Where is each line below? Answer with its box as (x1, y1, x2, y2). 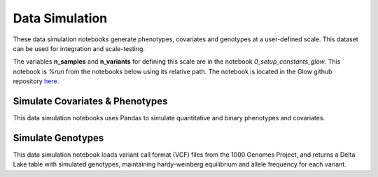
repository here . (13, 77, 59, 85)
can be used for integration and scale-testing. (13, 44, 146, 52)
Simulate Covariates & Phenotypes (13, 95, 168, 107)
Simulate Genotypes (13, 132, 104, 143)
